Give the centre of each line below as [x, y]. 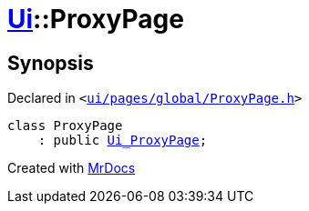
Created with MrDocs [72, 168]
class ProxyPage [65, 126]
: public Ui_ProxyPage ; [123, 141]
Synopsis [51, 63]
